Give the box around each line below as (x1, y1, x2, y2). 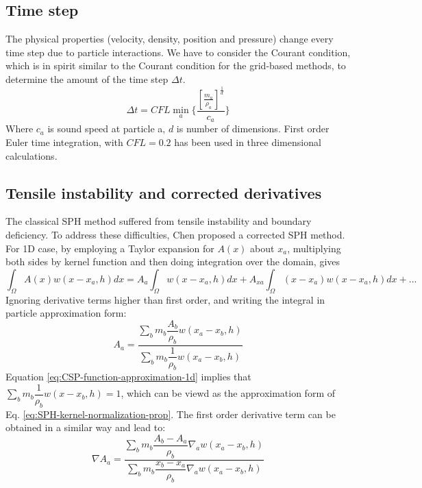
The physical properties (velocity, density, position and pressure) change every (5, 32, 334, 46)
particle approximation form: (5, 306, 127, 320)
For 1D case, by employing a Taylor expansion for (5, 241, 214, 255)
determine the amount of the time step (5, 71, 169, 86)
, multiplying (287, 241, 341, 255)
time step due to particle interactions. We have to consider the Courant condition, (5, 45, 351, 59)
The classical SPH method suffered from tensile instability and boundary (5, 214, 312, 228)
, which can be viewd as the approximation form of (121, 386, 335, 400)
